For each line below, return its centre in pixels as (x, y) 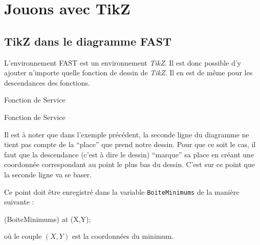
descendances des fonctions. (47, 82)
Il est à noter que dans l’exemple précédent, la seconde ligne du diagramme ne (127, 134)
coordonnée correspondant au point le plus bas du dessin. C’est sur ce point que (129, 164)
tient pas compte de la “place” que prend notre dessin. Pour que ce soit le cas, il (130, 144)
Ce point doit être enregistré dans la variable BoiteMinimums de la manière (122, 191)
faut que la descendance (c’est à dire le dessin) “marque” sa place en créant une (129, 154)
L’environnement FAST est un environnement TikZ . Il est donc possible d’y (123, 62)
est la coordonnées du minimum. (123, 236)
